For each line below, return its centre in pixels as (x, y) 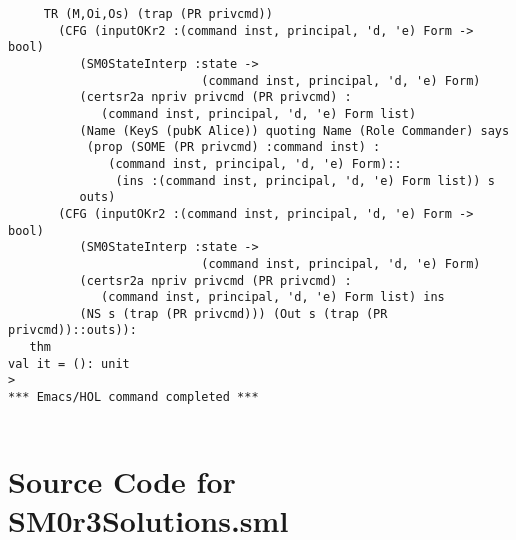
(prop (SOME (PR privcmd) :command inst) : (233, 147)
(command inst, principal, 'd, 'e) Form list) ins (273, 297)
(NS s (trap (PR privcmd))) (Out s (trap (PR (233, 313)
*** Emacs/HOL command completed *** (133, 397)
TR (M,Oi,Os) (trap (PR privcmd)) (158, 14)
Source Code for (122, 480)
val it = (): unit (69, 363)
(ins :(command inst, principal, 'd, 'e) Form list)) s (305, 180)
